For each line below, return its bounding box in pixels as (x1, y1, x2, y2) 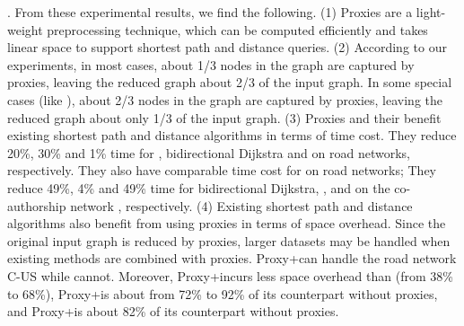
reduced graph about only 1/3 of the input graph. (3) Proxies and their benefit (7, 108, 442, 127)
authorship (7, 196, 66, 215)
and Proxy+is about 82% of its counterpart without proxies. (7, 302, 339, 321)
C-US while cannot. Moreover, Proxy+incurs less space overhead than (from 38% (7, 266, 453, 285)
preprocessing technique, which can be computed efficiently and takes (47, 20, 428, 39)
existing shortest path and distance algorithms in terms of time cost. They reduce (7, 126, 457, 145)
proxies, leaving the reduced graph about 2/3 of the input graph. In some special (7, 73, 452, 92)
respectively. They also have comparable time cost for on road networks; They (7, 161, 437, 180)
